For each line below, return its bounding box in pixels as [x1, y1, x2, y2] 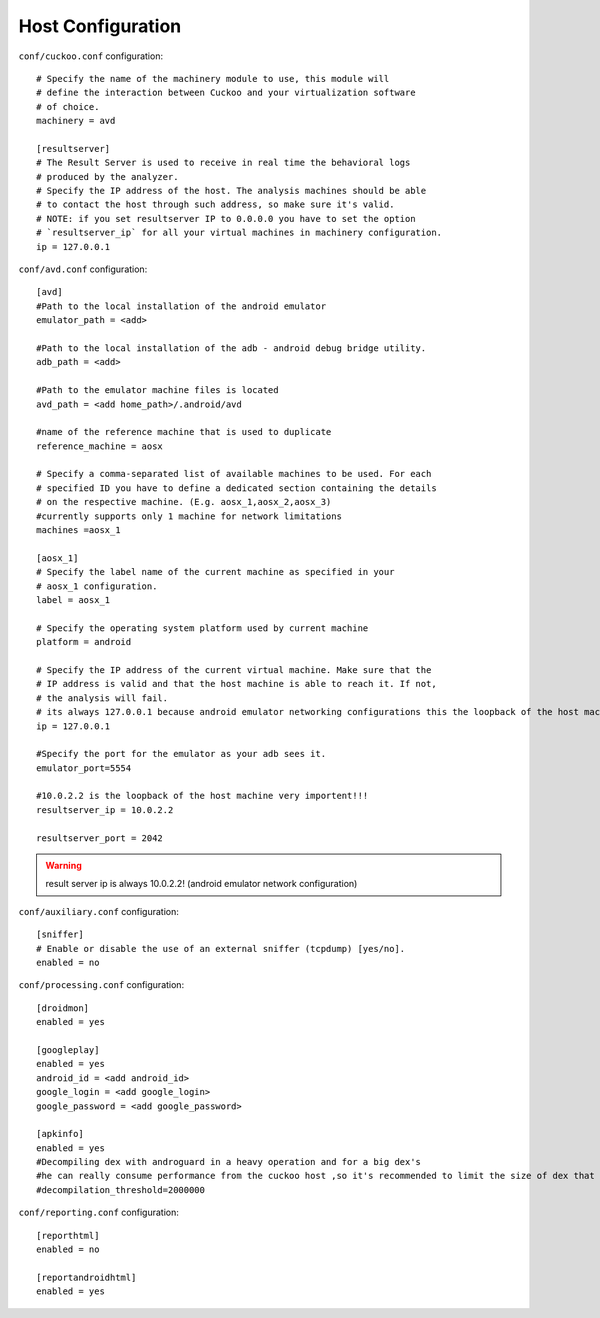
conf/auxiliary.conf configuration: [18, 905, 179, 917]
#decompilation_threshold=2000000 [36, 1184, 205, 1195]
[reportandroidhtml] [36, 1271, 137, 1283]
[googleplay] [36, 1044, 100, 1055]
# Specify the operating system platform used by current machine [36, 622, 369, 634]
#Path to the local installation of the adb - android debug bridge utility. [36, 342, 427, 354]
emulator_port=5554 [36, 762, 132, 774]
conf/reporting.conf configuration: [18, 1206, 179, 1219]
